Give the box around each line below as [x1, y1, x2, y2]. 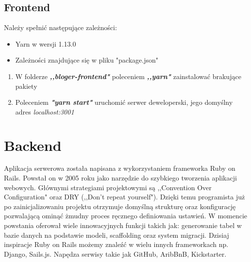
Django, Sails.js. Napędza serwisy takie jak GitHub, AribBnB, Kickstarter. [4, 248, 227, 259]
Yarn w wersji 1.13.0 [15, 38, 76, 49]
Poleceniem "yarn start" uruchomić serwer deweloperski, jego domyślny [15, 97, 233, 107]
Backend [4, 135, 62, 155]
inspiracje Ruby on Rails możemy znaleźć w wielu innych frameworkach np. [4, 239, 229, 249]
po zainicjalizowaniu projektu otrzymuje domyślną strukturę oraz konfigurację [4, 201, 236, 211]
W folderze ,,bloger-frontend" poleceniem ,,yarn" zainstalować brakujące [15, 71, 241, 81]
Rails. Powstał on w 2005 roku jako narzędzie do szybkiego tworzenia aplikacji [4, 173, 237, 183]
